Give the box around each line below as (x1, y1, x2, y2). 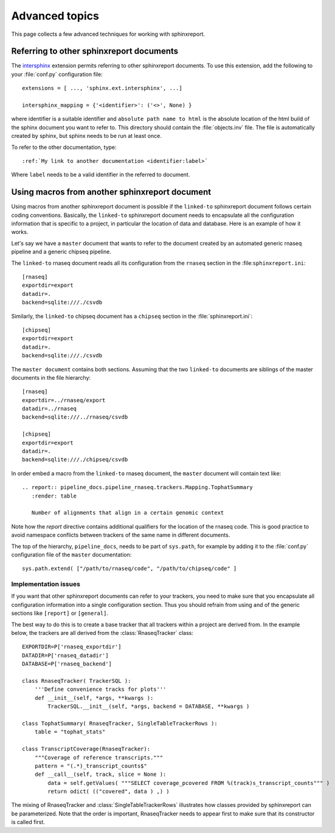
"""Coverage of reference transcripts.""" (34, 754, 164, 761)
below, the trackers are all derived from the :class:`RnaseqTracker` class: (11, 629, 194, 637)
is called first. (11, 818, 46, 826)
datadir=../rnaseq (22, 405, 77, 413)
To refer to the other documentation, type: (11, 143, 117, 151)
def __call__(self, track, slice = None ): (34, 771, 167, 778)
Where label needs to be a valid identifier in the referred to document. (11, 171, 190, 179)
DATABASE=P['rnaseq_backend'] (22, 660, 112, 668)
